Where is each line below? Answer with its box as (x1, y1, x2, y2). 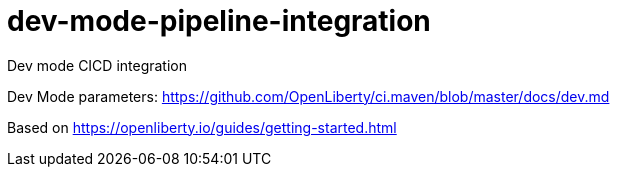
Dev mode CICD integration (7, 56, 188, 74)
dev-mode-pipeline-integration (7, 4, 431, 38)
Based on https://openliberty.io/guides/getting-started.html (7, 118, 397, 136)
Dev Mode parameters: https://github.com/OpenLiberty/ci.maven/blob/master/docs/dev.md (7, 87, 610, 105)
